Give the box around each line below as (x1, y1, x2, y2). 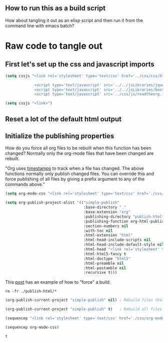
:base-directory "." (83, 205, 126, 210)
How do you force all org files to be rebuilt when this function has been (5, 145, 151, 151)
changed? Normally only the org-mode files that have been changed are (5, 150, 154, 156)
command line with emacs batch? (5, 23, 74, 29)
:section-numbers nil (83, 223, 128, 229)
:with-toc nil (83, 228, 113, 233)
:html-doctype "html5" (83, 256, 131, 261)
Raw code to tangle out (5, 40, 102, 52)
